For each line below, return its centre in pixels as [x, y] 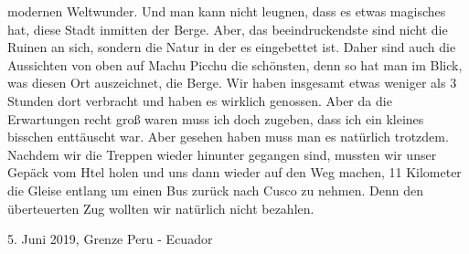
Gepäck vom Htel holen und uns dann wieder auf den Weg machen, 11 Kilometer [234, 172]
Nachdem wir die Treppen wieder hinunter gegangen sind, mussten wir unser [222, 154]
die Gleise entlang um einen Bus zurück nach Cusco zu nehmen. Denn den [215, 190]
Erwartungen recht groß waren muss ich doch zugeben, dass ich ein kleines [216, 118]
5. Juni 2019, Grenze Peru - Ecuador [110, 239]
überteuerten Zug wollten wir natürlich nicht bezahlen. [161, 208]
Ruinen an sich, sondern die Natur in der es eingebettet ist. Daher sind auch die [232, 47]
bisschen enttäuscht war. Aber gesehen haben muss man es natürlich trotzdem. [228, 137]
